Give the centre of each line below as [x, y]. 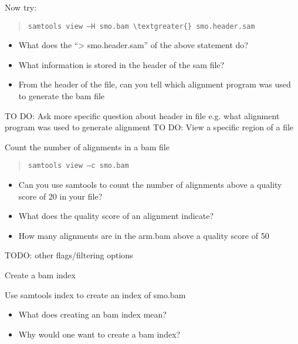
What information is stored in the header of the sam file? [121, 64]
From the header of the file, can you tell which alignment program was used [155, 84]
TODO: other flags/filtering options [69, 255]
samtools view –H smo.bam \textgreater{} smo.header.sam [141, 26]
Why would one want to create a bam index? [99, 334]
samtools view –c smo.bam [78, 166]
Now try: [21, 7]
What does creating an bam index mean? [92, 314]
